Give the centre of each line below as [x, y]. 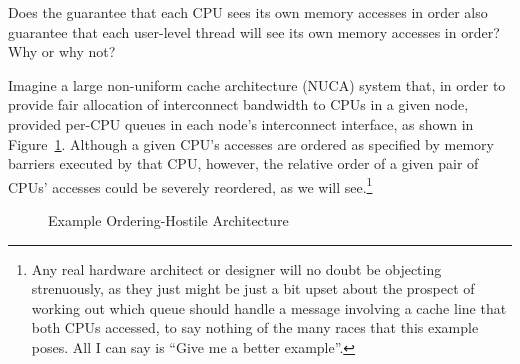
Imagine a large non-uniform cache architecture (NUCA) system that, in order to [257, 84]
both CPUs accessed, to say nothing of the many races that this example [255, 327]
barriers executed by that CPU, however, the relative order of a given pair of [243, 163]
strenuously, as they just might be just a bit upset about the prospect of [253, 288]
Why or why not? [62, 51]
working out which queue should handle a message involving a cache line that [269, 307]
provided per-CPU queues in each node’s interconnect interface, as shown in [241, 123]
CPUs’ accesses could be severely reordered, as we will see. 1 [190, 185]
